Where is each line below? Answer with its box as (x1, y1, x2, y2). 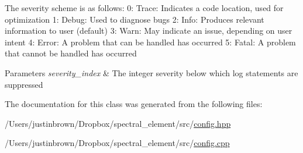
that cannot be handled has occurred (5, 47, 137, 59)
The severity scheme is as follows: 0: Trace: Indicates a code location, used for (5, 2, 284, 13)
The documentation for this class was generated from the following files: (5, 98, 263, 110)
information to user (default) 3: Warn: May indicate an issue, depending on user (5, 24, 292, 37)
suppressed (5, 78, 43, 90)
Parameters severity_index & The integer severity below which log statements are (5, 66, 298, 79)
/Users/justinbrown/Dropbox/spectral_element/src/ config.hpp (5, 117, 231, 129)
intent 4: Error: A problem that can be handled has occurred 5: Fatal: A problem (5, 35, 296, 48)
